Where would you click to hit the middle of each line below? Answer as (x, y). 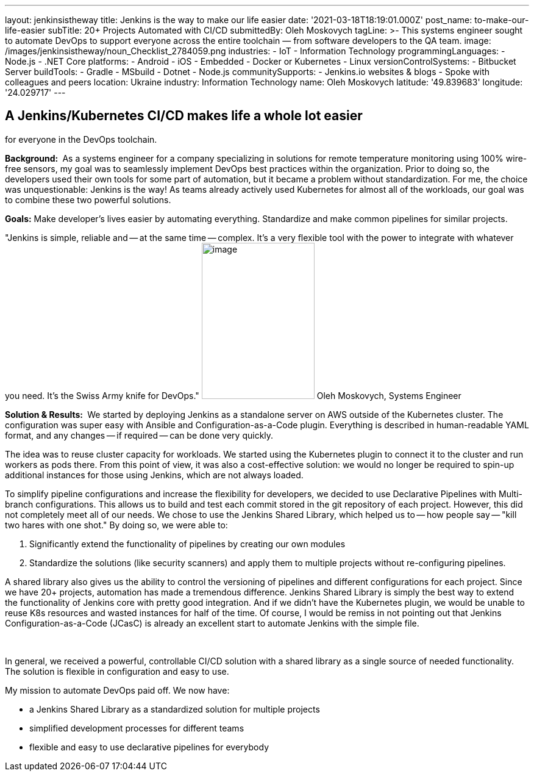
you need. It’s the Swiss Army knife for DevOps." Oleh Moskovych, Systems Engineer (233, 395)
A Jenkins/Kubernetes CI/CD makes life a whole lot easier (184, 116)
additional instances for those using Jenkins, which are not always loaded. (154, 475)
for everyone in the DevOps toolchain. (81, 139)
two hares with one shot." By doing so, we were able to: (116, 525)
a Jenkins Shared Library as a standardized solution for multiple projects (175, 709)
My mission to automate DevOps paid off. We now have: (117, 690)
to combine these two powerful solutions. (88, 199)
